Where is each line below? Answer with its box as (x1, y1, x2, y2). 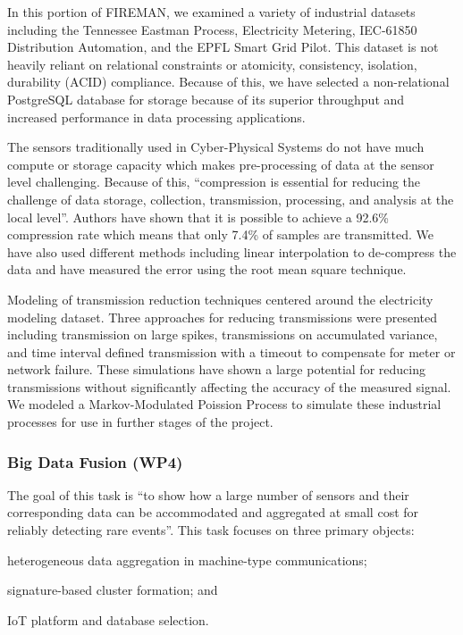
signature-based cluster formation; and (7, 581, 218, 599)
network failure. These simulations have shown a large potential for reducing (7, 360, 425, 379)
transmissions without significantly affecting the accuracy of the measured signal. (7, 377, 451, 396)
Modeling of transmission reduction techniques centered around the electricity (7, 289, 434, 308)
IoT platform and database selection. (7, 610, 209, 629)
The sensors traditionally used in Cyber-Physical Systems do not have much (7, 138, 425, 156)
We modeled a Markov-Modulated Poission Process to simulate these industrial (7, 395, 442, 414)
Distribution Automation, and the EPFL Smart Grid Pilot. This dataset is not (7, 38, 439, 56)
